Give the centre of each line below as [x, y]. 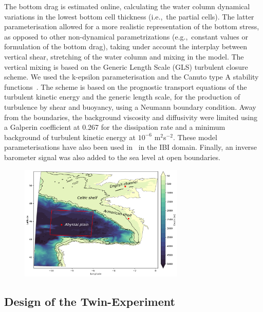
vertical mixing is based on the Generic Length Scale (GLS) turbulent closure [126, 66]
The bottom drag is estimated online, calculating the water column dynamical [127, 6]
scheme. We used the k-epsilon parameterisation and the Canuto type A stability [131, 77]
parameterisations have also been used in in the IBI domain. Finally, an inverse [131, 147]
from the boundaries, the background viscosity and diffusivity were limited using [131, 117]
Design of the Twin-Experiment [90, 301]
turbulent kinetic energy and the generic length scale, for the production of [122, 97]
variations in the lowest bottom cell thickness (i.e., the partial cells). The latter [129, 16]
